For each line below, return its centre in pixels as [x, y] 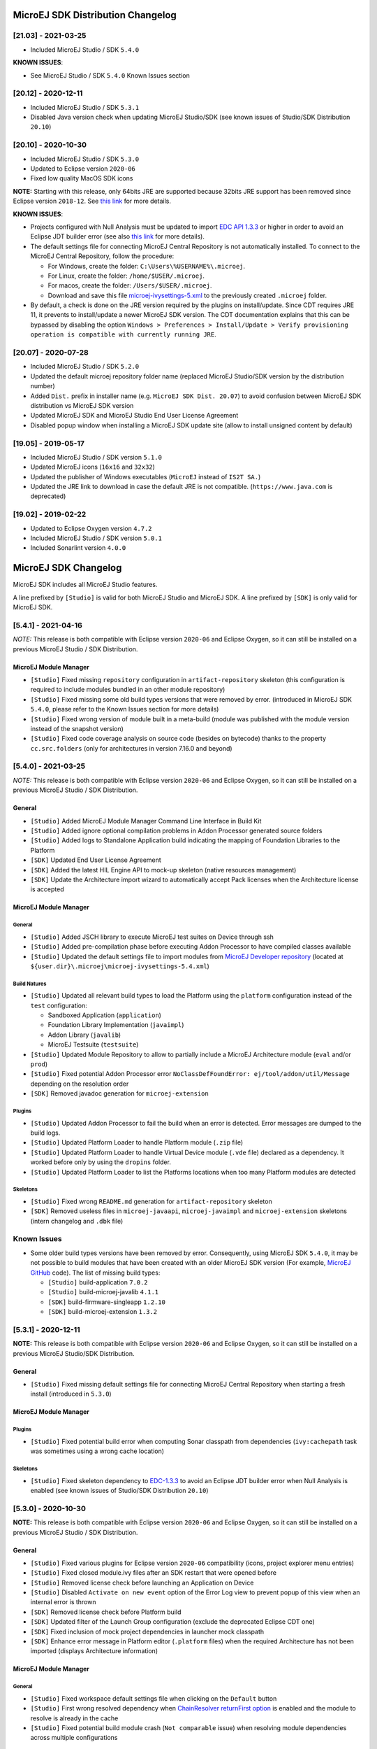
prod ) [39, 1064]
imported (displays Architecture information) [94, 1651]
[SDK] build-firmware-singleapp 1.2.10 [106, 1302]
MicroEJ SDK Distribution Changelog [95, 15]
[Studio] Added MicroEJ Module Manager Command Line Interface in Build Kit [146, 821]
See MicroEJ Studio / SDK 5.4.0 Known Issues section [110, 75]
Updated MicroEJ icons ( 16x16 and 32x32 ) [93, 467]
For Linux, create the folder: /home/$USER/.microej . [126, 276]
